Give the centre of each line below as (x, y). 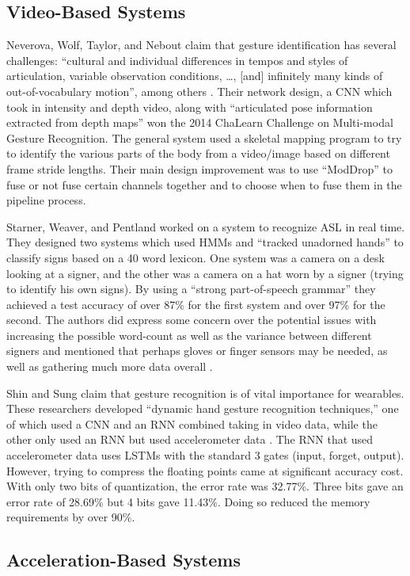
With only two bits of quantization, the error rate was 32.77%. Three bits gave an (205, 486)
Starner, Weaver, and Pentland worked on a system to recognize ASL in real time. (206, 226)
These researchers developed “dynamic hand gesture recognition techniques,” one (203, 408)
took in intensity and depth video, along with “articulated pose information (190, 107)
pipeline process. (46, 200)
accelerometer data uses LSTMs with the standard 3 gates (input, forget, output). (205, 455)
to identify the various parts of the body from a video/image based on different (198, 153)
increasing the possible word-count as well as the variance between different (189, 335)
